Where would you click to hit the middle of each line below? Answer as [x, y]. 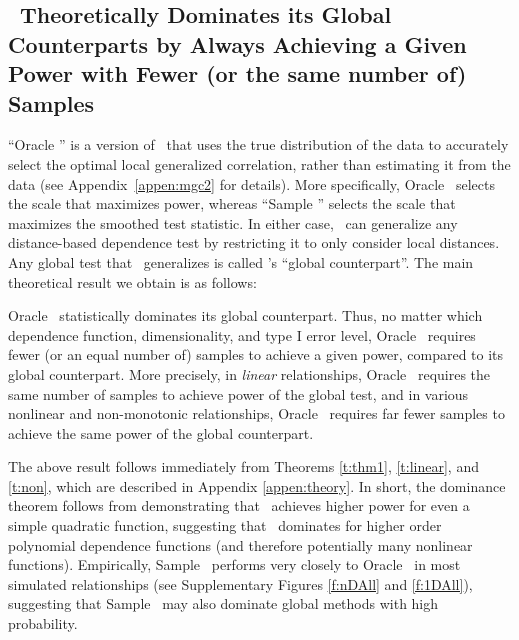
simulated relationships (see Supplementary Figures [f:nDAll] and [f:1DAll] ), [240, 583]
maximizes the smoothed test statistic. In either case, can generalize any [233, 222]
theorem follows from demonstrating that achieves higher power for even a [239, 505]
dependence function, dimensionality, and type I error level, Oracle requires [242, 334]
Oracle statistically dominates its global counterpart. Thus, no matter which [245, 315]
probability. [43, 623]
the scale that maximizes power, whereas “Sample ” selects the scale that [232, 203]
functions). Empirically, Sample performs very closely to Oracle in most [234, 564]
